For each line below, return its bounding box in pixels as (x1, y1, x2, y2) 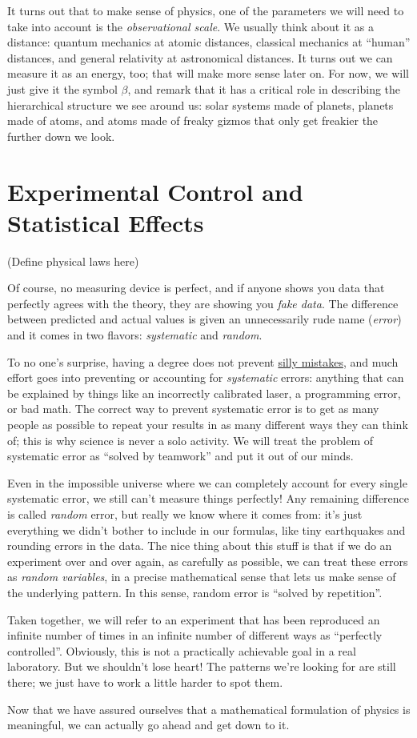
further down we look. (7, 127, 115, 144)
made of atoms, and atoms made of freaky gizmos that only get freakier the (7, 112, 379, 129)
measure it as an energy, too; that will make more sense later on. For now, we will (7, 65, 409, 82)
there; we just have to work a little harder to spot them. (7, 673, 283, 690)
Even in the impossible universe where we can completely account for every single (7, 474, 407, 491)
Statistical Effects (7, 206, 204, 239)
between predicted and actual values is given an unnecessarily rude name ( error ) (7, 311, 402, 327)
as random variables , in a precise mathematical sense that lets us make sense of (7, 568, 396, 585)
